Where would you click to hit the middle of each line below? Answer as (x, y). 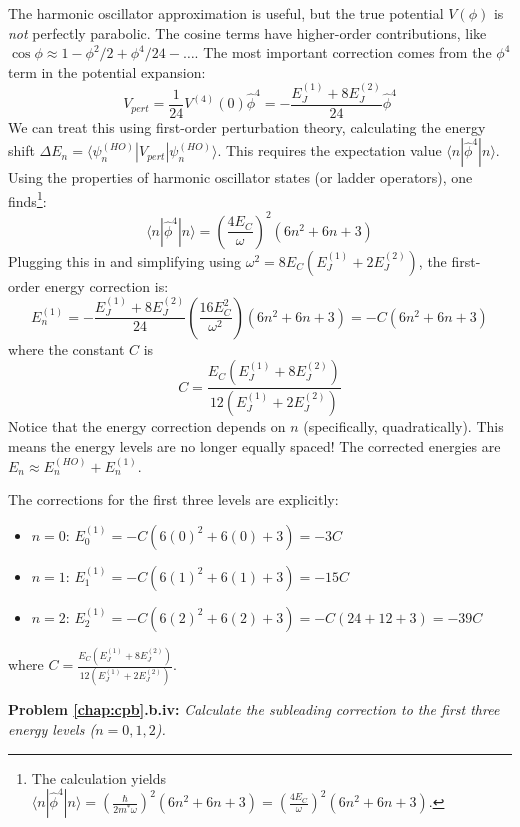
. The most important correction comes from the (343, 52)
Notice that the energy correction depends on (147, 426)
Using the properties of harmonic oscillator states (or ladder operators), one (240, 177)
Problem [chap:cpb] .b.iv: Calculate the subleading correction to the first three (254, 709)
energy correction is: (106, 285)
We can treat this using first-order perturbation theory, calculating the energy (247, 126)
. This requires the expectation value (329, 150)
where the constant (66, 348)
